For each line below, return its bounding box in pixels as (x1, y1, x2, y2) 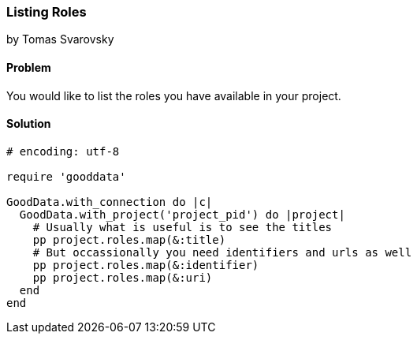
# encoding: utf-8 (6, 144, 120, 158)
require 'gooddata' (6, 170, 126, 183)
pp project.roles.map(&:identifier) (32, 258, 259, 271)
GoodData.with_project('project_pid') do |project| (19, 207, 345, 221)
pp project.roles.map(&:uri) (32, 271, 213, 284)
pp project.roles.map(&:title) (32, 233, 226, 246)
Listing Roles (6, 4, 87, 20)
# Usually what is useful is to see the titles (32, 220, 333, 234)
